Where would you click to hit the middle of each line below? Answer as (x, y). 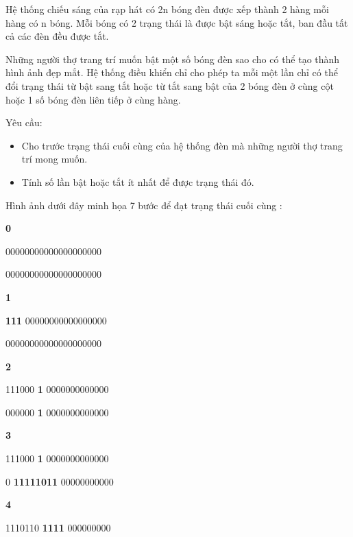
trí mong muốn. (54, 159)
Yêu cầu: (24, 122)
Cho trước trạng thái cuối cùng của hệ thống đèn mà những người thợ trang (182, 145)
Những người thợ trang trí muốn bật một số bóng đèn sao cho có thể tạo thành (173, 59)
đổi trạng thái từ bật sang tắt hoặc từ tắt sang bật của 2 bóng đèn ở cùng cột (170, 85)
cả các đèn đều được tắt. (57, 36)
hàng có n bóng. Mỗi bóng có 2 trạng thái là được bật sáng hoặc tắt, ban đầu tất (177, 22)
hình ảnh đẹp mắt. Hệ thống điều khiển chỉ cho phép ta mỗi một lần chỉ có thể (172, 72)
